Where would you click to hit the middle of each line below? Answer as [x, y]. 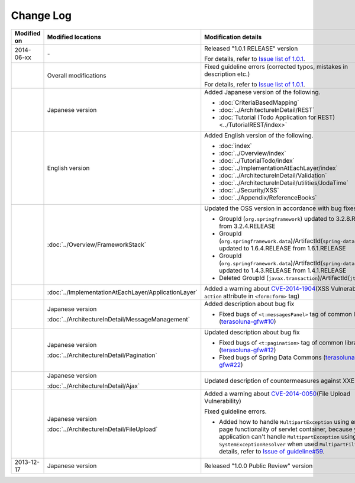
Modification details [233, 37]
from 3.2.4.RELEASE [247, 226]
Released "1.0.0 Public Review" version [259, 466]
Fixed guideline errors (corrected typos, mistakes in [276, 66]
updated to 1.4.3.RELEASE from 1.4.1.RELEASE [283, 271]
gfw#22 [230, 365]
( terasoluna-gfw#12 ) [248, 350]
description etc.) [227, 74]
